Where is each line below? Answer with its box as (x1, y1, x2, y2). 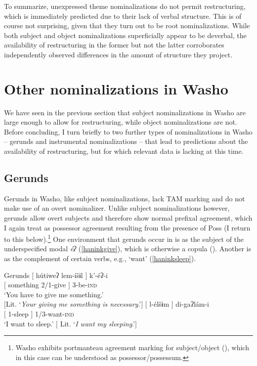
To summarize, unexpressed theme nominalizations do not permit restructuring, (4, 1, 246, 11)
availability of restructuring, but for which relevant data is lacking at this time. (4, 146, 244, 156)
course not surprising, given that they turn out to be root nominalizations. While (4, 20, 250, 31)
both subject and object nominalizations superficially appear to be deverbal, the (4, 30, 247, 40)
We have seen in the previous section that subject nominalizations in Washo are (4, 107, 246, 117)
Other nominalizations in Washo (4, 78, 228, 98)
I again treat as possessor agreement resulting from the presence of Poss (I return (4, 222, 251, 232)
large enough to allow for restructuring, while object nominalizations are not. (4, 117, 237, 127)
